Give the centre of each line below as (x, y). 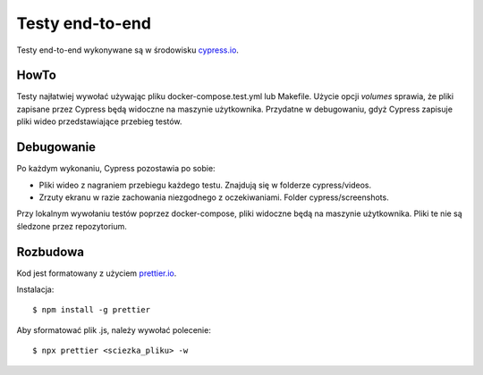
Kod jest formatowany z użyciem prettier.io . (97, 273)
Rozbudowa (51, 251)
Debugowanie (56, 147)
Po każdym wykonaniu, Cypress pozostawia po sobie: (116, 169)
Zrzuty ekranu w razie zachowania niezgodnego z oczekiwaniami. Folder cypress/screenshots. (214, 197)
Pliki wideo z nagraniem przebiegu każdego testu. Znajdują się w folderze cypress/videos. (205, 185)
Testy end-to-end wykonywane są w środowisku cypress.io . (127, 50)
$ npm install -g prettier (92, 310)
